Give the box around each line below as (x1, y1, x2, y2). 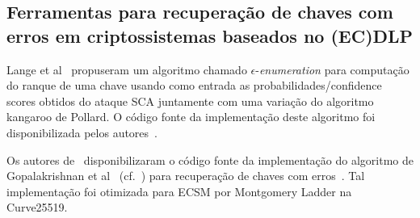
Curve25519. (6, 199, 68, 216)
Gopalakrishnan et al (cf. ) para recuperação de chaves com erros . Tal (6, 167, 365, 184)
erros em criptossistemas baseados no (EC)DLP (6, 23, 414, 48)
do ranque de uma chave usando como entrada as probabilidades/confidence (6, 77, 382, 94)
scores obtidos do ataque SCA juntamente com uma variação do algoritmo (6, 92, 374, 109)
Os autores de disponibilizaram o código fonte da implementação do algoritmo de (6, 151, 414, 168)
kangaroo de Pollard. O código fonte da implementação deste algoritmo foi (6, 108, 376, 125)
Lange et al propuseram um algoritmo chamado (6, 61, 247, 78)
